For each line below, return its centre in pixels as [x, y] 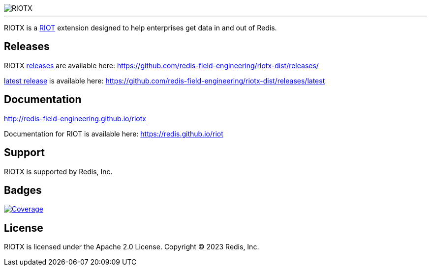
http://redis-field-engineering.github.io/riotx [75, 118]
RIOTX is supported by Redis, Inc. [58, 171]
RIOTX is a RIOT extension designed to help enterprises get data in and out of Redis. [140, 28]
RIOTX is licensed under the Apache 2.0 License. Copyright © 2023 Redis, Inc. [132, 247]
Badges [23, 190]
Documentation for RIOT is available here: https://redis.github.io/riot [114, 134]
